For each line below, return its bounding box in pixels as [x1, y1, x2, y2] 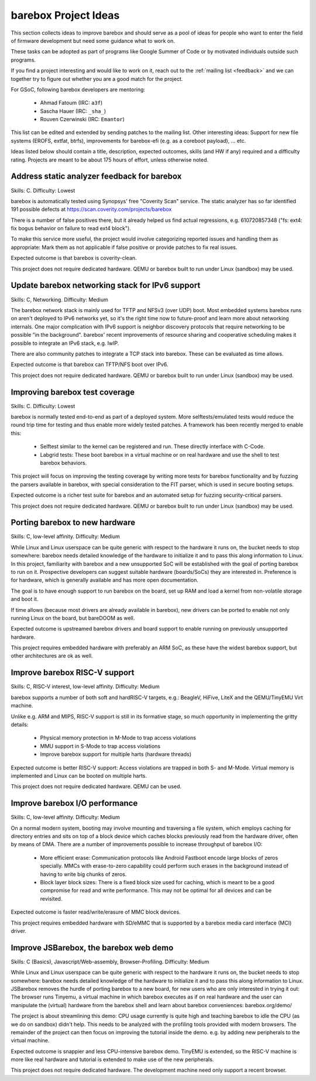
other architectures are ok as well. [11, 652, 93, 659]
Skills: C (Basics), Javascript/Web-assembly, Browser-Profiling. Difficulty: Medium [11, 958, 209, 965]
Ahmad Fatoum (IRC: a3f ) [40, 100, 103, 107]
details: [11, 721, 29, 728]
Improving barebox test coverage [11, 387, 135, 397]
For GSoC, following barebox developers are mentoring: [11, 85, 146, 93]
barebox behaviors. [40, 459, 87, 466]
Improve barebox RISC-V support [11, 668, 135, 678]
